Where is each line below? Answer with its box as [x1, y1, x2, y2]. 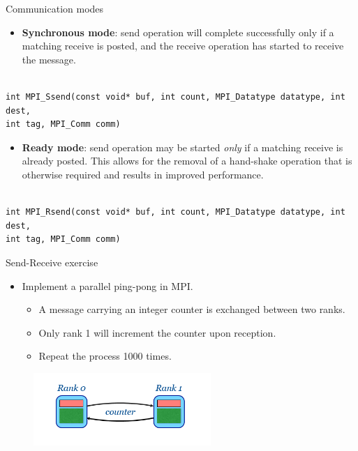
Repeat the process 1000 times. [38, 349, 172, 363]
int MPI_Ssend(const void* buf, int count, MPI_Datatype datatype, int [6, 91, 345, 102]
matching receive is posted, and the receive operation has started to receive [22, 38, 344, 53]
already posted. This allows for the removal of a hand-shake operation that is [22, 153, 352, 168]
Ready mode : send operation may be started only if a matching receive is [22, 139, 343, 154]
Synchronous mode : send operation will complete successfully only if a [22, 24, 334, 39]
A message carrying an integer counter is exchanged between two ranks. [38, 302, 345, 316]
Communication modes [6, 1, 104, 15]
